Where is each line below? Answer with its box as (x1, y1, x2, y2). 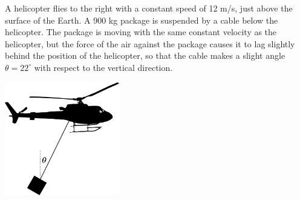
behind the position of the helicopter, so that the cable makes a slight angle (5, 49, 285, 62)
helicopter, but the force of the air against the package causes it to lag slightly (5, 37, 295, 50)
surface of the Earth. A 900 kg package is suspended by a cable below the (5, 13, 278, 26)
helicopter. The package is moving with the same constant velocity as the (5, 25, 277, 38)
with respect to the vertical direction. (34, 61, 173, 73)
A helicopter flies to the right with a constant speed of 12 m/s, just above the (5, 2, 293, 14)
